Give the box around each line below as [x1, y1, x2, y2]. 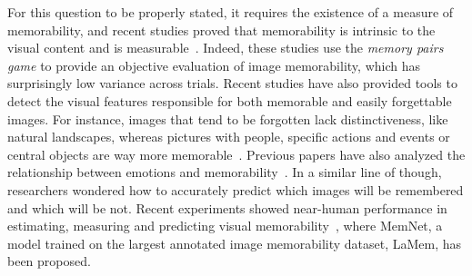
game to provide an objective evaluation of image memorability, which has [7, 55, 420, 74]
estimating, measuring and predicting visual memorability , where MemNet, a [7, 216, 443, 235]
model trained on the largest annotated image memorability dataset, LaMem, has [7, 233, 462, 252]
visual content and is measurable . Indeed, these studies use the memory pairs [7, 38, 444, 57]
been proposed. [7, 251, 91, 271]
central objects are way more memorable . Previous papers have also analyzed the [7, 144, 466, 163]
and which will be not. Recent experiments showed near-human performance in [7, 198, 447, 217]
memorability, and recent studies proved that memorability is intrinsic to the [7, 20, 436, 39]
